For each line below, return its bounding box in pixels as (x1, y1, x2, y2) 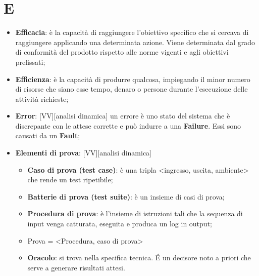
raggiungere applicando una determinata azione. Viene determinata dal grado (15, 36, 255, 47)
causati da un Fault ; (15, 130, 80, 141)
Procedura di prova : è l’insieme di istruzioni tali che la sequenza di (27, 208, 243, 219)
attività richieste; (15, 93, 69, 104)
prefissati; (15, 56, 45, 67)
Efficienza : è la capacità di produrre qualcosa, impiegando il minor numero (15, 73, 250, 84)
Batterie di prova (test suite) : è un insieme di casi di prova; (27, 191, 225, 202)
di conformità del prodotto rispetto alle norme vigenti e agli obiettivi (15, 47, 229, 57)
